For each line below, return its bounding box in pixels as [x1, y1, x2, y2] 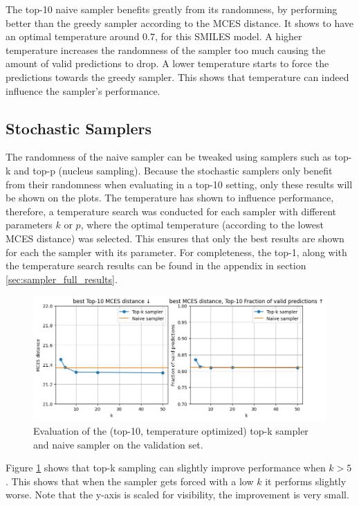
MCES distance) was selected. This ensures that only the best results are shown [6, 231, 344, 245]
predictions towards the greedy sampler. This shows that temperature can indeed [6, 69, 349, 84]
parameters [6, 217, 53, 232]
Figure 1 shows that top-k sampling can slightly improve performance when [6, 460, 326, 475]
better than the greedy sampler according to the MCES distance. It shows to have [6, 15, 354, 30]
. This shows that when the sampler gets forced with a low [6, 473, 254, 488]
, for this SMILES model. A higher [155, 29, 302, 44]
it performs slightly [265, 473, 347, 488]
